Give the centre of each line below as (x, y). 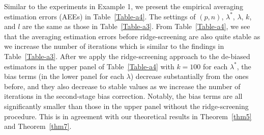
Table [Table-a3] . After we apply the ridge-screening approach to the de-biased (127, 56)
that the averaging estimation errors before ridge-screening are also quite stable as (132, 36)
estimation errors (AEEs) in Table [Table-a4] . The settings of (100, 16)
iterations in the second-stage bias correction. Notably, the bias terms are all (123, 96)
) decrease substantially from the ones (189, 76)
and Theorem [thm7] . (38, 126)
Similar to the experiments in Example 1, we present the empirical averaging (124, 6)
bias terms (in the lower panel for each (64, 76)
